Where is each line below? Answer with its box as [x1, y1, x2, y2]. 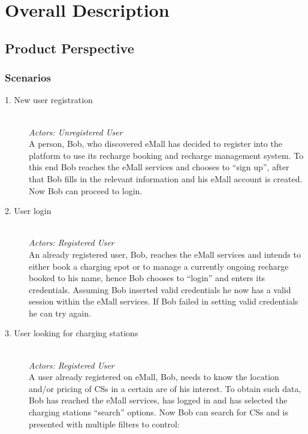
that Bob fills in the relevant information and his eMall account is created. [29, 172, 303, 185]
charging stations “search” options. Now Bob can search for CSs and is [29, 406, 288, 418]
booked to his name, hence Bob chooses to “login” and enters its [29, 272, 265, 284]
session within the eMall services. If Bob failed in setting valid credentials [29, 295, 298, 308]
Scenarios [5, 70, 51, 85]
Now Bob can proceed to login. [29, 184, 143, 197]
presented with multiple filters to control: [29, 417, 180, 430]
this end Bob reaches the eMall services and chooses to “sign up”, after [29, 161, 289, 173]
